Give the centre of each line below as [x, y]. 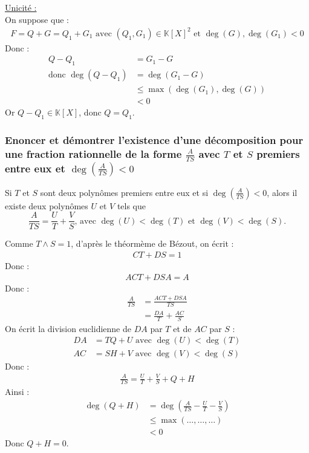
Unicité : [21, 7]
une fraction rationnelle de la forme [93, 153]
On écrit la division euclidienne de [68, 328]
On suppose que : [37, 19]
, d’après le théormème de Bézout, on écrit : [152, 243]
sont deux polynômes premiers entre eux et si [124, 192]
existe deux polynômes [47, 205]
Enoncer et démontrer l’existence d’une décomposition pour [154, 139]
